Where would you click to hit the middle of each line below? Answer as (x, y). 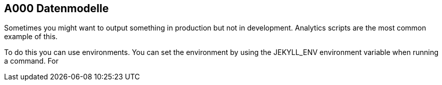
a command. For (31, 61)
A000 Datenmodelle (57, 8)
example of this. (31, 37)
